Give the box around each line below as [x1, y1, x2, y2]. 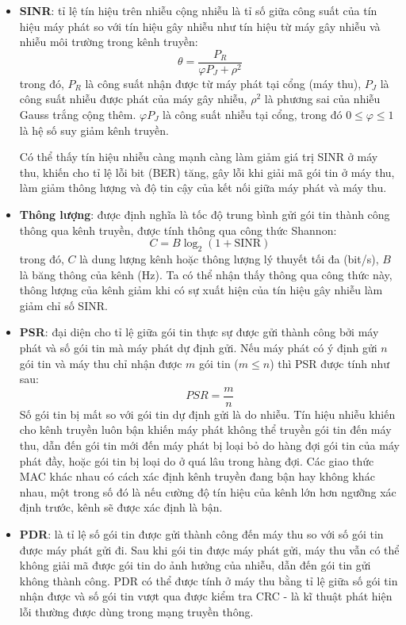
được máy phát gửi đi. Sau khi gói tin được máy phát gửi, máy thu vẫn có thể [19, 541, 400, 558]
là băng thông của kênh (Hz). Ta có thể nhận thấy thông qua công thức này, [19, 266, 393, 282]
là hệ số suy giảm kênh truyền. [19, 121, 169, 138]
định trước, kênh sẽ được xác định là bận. [19, 499, 223, 516]
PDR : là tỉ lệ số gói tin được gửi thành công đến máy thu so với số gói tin [19, 525, 384, 542]
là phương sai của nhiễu [264, 90, 381, 107]
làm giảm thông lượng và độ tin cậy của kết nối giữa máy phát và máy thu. [19, 179, 387, 196]
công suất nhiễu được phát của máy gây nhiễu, [19, 90, 247, 107]
